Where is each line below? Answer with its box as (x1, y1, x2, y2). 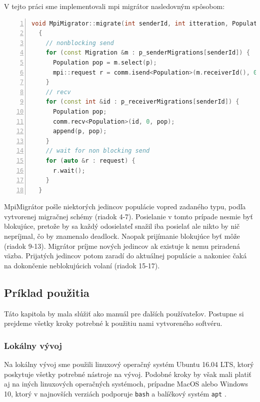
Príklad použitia (4, 284, 89, 300)
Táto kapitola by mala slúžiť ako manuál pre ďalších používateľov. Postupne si (4, 308, 244, 318)
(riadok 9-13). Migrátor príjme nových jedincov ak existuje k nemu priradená (4, 240, 240, 251)
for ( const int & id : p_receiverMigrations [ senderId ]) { (45, 98, 239, 106)
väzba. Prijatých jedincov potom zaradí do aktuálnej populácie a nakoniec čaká (4, 250, 247, 261)
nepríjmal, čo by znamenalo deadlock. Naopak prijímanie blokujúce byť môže (4, 231, 240, 241)
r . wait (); (52, 167, 85, 174)
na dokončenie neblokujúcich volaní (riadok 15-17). (4, 260, 160, 270)
